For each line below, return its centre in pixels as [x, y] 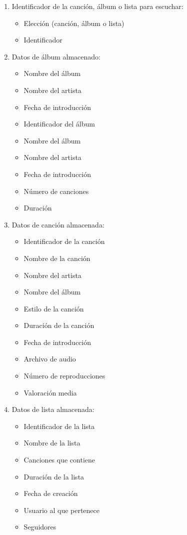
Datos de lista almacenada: [53, 409]
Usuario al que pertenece [62, 510]
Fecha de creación [51, 493]
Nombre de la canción [57, 258]
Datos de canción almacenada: [58, 224]
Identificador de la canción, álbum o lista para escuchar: [97, 6]
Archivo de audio [50, 359]
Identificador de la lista [59, 426]
